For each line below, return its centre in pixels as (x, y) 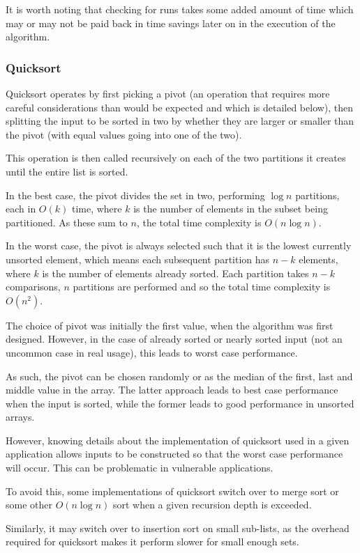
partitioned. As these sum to (67, 222)
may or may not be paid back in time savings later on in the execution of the (171, 23)
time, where (97, 209)
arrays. (20, 417)
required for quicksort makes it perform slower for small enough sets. (152, 542)
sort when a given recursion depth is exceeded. (212, 505)
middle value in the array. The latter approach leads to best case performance (172, 390)
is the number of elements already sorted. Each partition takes (175, 273)
